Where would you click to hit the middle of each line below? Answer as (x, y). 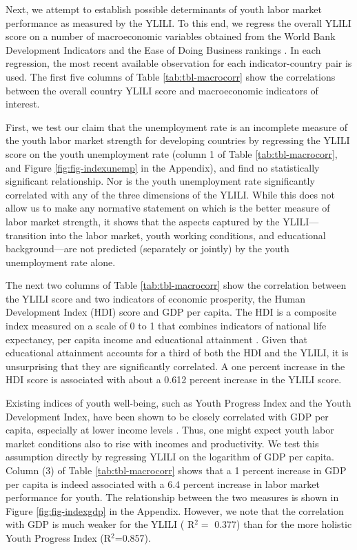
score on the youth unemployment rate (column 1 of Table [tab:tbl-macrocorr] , (172, 153)
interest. (23, 104)
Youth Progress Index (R (59, 537)
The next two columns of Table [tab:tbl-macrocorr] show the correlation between (176, 285)
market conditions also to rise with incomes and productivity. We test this (162, 443)
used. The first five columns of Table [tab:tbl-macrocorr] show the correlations (171, 76)
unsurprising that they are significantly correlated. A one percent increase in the (175, 366)
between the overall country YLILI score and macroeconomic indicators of (162, 90)
